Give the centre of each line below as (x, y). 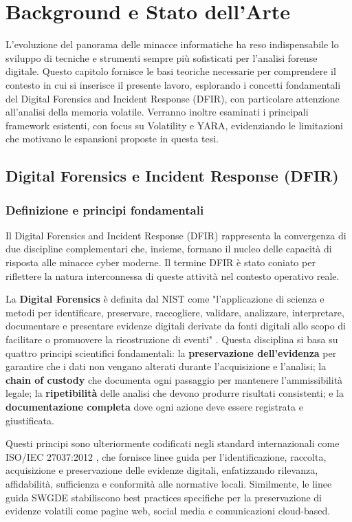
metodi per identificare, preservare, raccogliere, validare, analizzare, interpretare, (175, 312)
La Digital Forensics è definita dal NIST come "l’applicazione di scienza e (165, 299)
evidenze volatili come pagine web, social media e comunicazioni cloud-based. (168, 511)
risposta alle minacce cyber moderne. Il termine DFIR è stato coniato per (161, 262)
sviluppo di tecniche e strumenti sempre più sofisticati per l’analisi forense (162, 57)
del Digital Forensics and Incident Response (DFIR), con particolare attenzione (173, 98)
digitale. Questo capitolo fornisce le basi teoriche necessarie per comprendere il (171, 71)
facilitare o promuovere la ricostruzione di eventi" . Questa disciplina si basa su (172, 339)
